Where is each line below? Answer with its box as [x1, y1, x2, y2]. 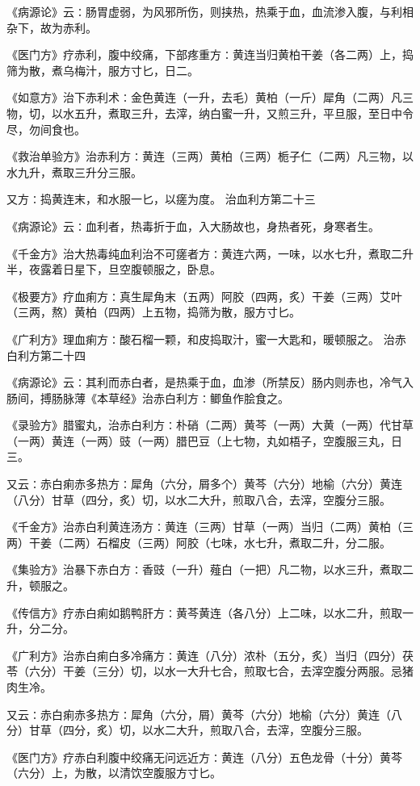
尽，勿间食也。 [6, 120, 86, 137]
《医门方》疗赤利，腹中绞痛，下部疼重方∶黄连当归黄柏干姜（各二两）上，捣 [6, 46, 414, 63]
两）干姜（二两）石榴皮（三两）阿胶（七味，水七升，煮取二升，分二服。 [6, 533, 391, 550]
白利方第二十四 [6, 346, 86, 363]
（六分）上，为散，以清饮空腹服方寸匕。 [6, 764, 221, 781]
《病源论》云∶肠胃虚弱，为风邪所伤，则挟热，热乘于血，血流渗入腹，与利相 [6, 3, 414, 19]
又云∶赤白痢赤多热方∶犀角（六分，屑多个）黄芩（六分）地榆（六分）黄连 [6, 475, 402, 492]
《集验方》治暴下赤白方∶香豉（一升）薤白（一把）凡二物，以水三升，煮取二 [6, 561, 414, 578]
